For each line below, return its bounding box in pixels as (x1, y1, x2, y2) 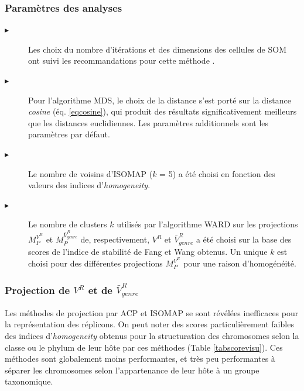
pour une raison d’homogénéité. (183, 257, 296, 269)
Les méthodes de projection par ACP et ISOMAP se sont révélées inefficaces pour (5, 306, 299, 319)
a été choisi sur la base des (196, 233, 292, 245)
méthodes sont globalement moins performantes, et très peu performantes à (5, 352, 275, 365)
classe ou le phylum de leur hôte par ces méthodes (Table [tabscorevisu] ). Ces (5, 341, 283, 353)
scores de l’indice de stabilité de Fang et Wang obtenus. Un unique (28, 245, 268, 257)
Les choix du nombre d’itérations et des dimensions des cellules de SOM (28, 43, 286, 55)
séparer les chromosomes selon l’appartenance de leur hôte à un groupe (5, 364, 259, 376)
